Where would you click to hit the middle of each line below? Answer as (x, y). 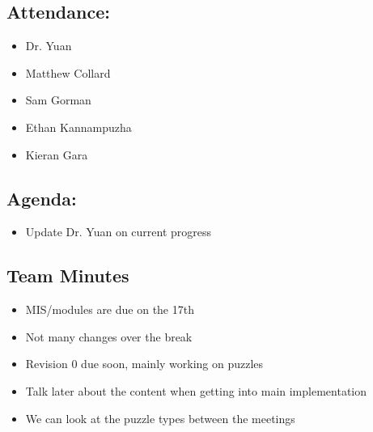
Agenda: (42, 198)
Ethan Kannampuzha (78, 127)
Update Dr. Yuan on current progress (119, 232)
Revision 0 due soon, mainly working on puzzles (144, 364)
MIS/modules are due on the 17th (110, 309)
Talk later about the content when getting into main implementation (196, 390)
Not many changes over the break (109, 336)
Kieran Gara (57, 154)
